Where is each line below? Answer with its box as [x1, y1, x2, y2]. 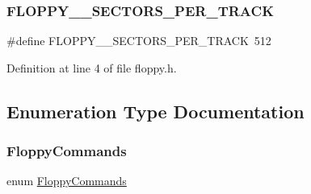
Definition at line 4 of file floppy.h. [6, 59, 177, 76]
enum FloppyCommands [6, 172, 127, 189]
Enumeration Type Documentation [6, 98, 305, 123]
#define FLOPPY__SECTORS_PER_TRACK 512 [6, 32, 271, 49]
